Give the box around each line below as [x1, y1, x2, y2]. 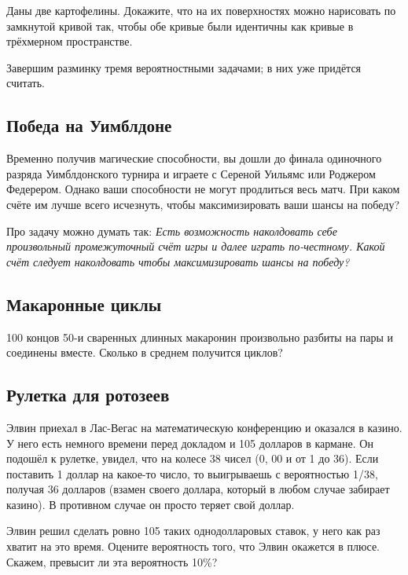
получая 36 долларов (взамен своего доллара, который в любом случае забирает [6, 481, 390, 497]
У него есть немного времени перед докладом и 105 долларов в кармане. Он [6, 434, 373, 451]
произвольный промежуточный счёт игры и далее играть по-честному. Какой [6, 238, 385, 255]
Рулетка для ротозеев [6, 383, 170, 407]
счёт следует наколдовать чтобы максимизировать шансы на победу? [6, 253, 350, 269]
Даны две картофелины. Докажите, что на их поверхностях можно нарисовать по [6, 2, 396, 18]
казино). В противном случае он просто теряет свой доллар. [6, 496, 295, 512]
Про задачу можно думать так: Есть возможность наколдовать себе [6, 222, 337, 239]
